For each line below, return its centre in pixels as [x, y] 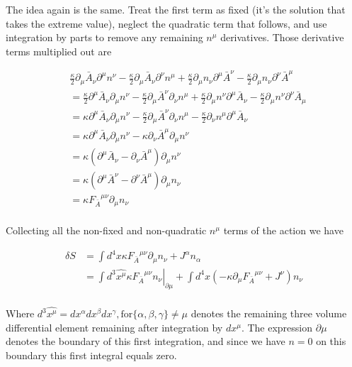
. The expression [277, 327]
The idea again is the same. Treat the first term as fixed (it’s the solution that [176, 9]
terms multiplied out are [59, 51]
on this [331, 341]
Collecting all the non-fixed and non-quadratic [106, 230]
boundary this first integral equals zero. [91, 355]
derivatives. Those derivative [282, 37]
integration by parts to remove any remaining [104, 37]
